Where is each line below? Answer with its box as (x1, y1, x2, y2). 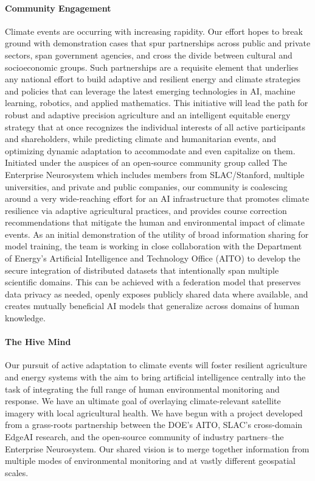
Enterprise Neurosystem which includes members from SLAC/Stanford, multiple (5, 168, 305, 180)
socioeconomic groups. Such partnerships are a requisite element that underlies (5, 60, 299, 73)
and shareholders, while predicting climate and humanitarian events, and (5, 132, 277, 145)
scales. (5, 466, 29, 479)
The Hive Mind (5, 335, 71, 348)
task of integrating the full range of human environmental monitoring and (5, 382, 280, 395)
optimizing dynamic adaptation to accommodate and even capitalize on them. (5, 144, 296, 157)
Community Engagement (5, 1, 111, 14)
